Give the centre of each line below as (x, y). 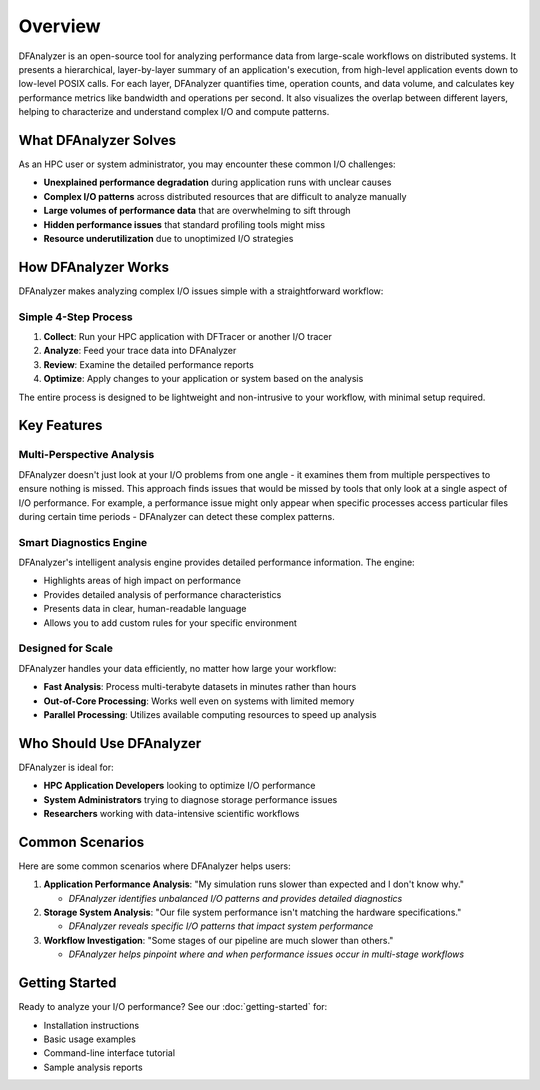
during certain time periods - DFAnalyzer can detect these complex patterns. (176, 516)
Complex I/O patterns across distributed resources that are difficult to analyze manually (225, 196)
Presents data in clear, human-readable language (145, 609)
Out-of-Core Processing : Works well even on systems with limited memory (199, 701)
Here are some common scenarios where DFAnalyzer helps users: (154, 866)
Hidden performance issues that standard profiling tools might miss (184, 224)
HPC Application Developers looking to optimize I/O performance (179, 786)
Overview (59, 26)
